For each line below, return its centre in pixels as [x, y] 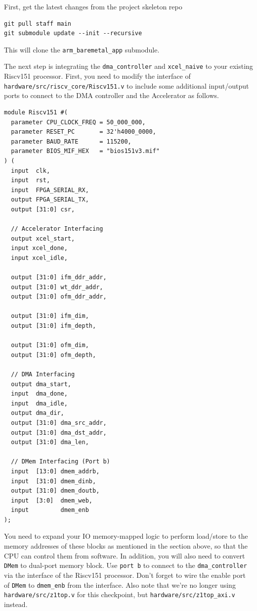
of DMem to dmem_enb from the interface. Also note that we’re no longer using [120, 585]
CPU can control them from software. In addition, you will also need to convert [125, 555]
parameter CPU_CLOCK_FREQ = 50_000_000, [78, 122]
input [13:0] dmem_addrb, [55, 471]
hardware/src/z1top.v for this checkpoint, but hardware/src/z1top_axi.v [120, 594]
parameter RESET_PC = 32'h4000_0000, [84, 132]
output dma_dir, [38, 413]
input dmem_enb [50, 510]
